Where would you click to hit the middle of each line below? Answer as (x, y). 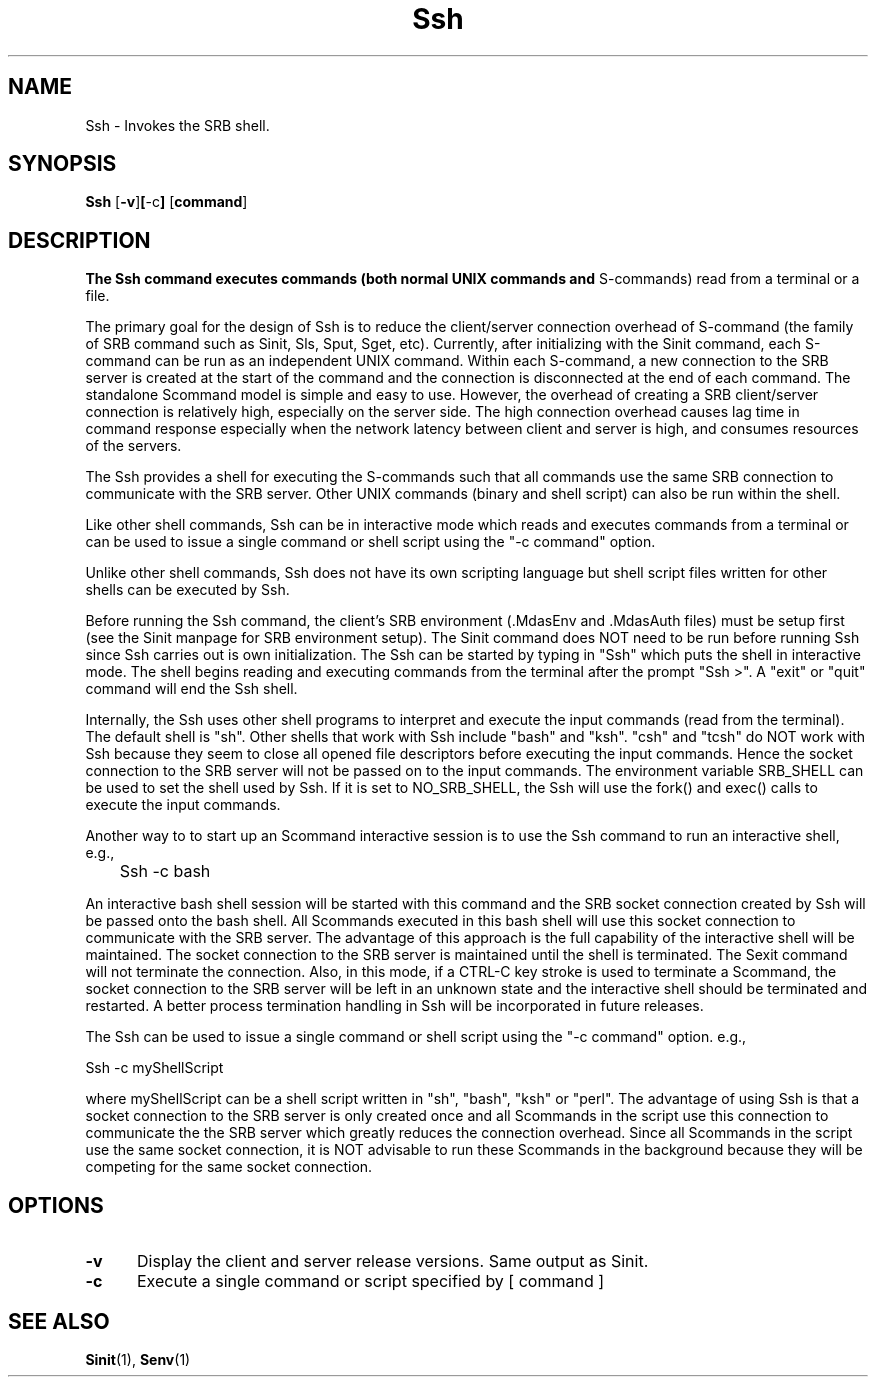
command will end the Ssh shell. (191, 689)
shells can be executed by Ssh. (187, 590)
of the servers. (133, 446)
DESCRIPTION (79, 240)
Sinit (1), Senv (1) (138, 1359)
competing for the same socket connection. (229, 1167)
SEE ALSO (59, 1321)
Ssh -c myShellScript (154, 1068)
